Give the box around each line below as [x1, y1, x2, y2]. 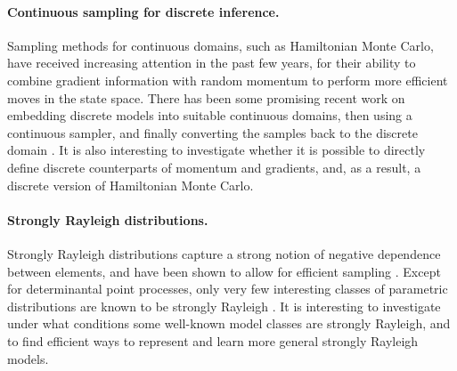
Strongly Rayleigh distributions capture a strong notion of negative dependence [7, 244, 441, 262]
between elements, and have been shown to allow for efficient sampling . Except [7, 262, 441, 280]
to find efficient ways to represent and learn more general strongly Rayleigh [7, 331, 419, 350]
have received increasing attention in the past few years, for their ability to [7, 53, 416, 72]
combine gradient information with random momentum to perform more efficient [7, 70, 448, 89]
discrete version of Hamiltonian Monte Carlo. [7, 175, 254, 194]
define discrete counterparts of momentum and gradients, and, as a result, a [7, 157, 421, 176]
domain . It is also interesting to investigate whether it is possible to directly [7, 141, 426, 159]
